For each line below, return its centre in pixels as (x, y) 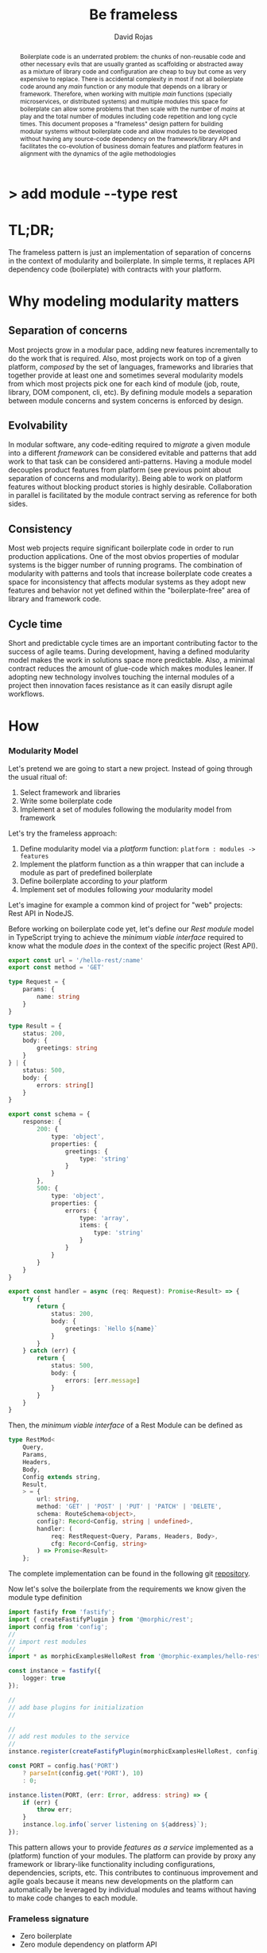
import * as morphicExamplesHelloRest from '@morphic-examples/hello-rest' (136, 1657)
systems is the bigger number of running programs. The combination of (126, 565)
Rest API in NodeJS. (41, 913)
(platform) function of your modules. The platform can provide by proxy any (132, 1855)
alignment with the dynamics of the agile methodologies (98, 153)
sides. (18, 504)
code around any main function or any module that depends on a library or (124, 86)
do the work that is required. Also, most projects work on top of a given (125, 358)
